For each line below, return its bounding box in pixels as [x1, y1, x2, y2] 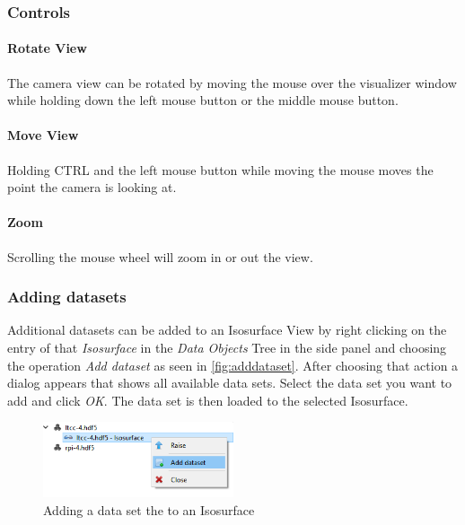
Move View [7, 126, 79, 144]
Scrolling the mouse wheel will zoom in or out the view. [7, 247, 313, 266]
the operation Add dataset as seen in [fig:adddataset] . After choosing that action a [7, 355, 459, 374]
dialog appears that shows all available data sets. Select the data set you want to [7, 373, 452, 392]
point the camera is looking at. [7, 178, 177, 197]
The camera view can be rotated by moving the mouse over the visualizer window [7, 73, 457, 92]
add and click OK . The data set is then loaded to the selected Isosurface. [7, 390, 408, 409]
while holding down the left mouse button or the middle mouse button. [7, 91, 399, 109]
